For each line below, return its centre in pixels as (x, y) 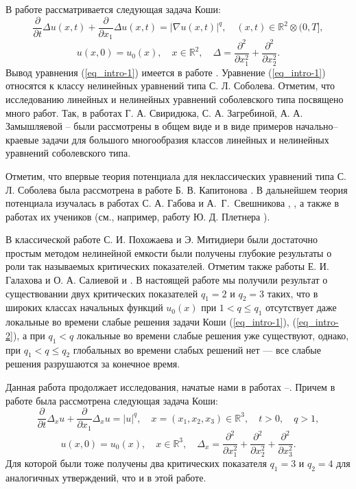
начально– (317, 126)
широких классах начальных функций (84, 307)
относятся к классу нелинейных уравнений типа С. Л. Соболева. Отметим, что (170, 86)
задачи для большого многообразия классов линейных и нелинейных (186, 139)
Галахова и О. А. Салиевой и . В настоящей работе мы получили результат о (167, 280)
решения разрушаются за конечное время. (93, 364)
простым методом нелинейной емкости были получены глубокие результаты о (169, 252)
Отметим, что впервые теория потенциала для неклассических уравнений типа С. (176, 175)
